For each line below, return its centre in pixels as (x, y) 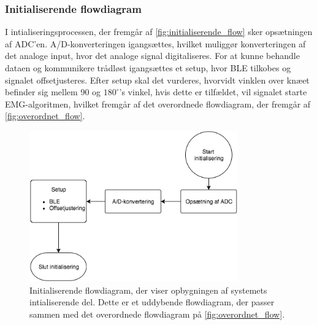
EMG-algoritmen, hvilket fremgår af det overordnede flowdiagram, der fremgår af (158, 104)
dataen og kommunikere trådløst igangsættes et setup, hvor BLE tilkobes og (148, 68)
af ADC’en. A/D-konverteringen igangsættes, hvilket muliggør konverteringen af (155, 43)
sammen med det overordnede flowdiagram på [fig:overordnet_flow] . (157, 314)
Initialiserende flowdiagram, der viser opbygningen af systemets (148, 290)
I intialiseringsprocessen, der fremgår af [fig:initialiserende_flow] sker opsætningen (159, 32)
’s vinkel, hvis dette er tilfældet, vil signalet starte (213, 92)
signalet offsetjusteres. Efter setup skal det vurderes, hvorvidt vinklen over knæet (157, 80)
